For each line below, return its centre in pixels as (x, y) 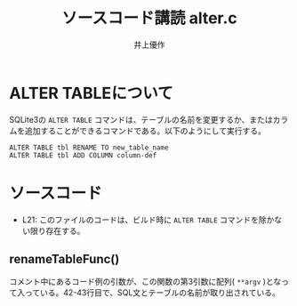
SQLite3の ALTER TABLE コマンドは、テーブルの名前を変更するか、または (141, 119)
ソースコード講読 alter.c (149, 18)
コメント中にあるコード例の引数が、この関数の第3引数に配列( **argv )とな (145, 282)
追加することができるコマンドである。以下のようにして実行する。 (145, 131)
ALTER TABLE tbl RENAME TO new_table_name (89, 148)
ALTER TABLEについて (91, 93)
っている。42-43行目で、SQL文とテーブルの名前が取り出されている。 (152, 293)
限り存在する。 (57, 230)
